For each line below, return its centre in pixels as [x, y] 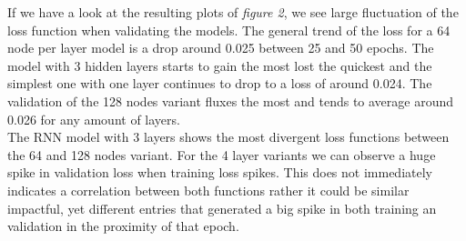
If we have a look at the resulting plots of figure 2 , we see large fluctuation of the [233, 12]
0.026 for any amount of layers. [94, 119]
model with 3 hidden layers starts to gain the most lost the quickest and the [220, 65]
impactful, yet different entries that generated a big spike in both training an [222, 208]
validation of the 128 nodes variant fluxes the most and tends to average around [231, 100]
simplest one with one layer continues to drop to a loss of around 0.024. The [220, 83]
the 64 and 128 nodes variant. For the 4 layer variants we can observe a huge [222, 154]
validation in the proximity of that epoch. [123, 226]
